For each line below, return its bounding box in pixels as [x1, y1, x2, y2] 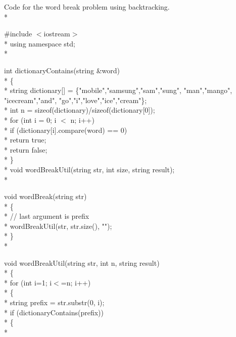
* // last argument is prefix [4, 211, 89, 221]
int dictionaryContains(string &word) [4, 65, 120, 75]
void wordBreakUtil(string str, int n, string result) [4, 257, 160, 268]
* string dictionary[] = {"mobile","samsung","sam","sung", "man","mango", [4, 85, 232, 95]
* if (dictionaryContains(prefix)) [4, 307, 104, 317]
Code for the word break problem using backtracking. [4, 2, 170, 12]
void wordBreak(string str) [4, 191, 87, 202]
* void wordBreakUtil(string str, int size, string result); [4, 164, 175, 174]
